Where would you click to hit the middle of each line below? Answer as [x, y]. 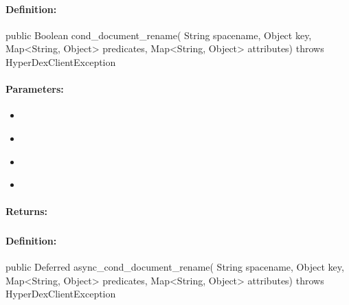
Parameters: [35, 89]
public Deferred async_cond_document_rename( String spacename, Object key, [175, 267]
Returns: [27, 211]
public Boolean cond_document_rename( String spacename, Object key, [159, 35]
